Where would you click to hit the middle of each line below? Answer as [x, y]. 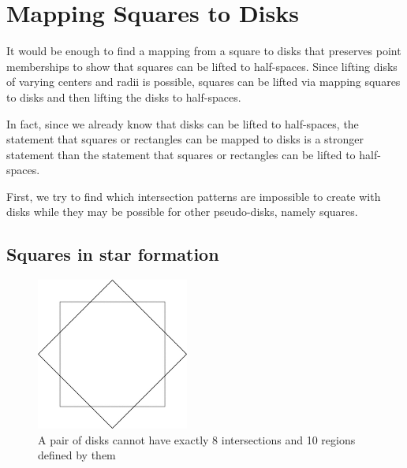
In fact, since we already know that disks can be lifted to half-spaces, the [183, 123]
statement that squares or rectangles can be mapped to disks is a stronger [185, 139]
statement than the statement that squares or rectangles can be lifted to [181, 154]
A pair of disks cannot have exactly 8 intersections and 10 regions [197, 439]
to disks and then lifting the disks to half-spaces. [124, 97]
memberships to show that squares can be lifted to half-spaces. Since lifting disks [202, 66]
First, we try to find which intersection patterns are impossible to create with [194, 196]
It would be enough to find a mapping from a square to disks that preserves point [204, 51]
